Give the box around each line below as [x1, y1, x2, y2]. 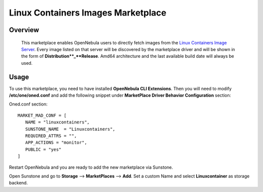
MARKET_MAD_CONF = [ [18, 112, 67, 118]
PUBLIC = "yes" [25, 146, 62, 152]
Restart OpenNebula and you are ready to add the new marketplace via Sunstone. [9, 164, 173, 170]
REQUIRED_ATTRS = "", [25, 133, 77, 139]
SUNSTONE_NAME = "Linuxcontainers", [25, 126, 115, 132]
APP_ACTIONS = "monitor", [25, 140, 87, 145]
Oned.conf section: [9, 101, 48, 107]
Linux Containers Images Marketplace [9, 7, 167, 18]
